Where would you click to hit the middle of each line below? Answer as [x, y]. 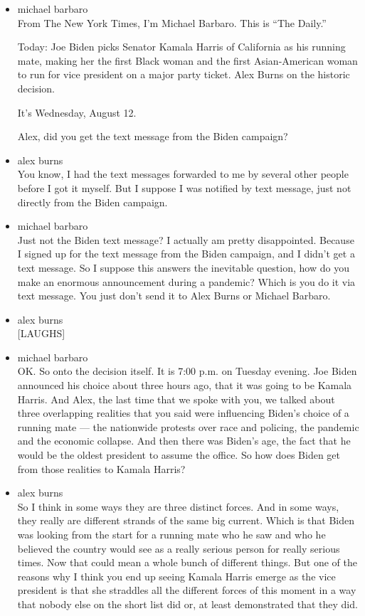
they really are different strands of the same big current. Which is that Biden [186, 520]
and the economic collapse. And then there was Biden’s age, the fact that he [184, 441]
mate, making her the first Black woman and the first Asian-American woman [187, 60]
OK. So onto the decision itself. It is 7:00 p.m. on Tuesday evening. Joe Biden [187, 371]
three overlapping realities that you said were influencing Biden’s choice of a [183, 413]
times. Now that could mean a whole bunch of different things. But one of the [187, 562]
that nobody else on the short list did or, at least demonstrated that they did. [187, 604]
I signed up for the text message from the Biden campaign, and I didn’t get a [186, 254]
